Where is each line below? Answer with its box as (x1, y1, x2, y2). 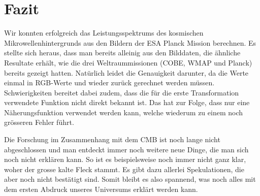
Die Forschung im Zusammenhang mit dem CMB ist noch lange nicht (4, 134, 220, 145)
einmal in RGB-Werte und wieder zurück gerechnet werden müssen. (4, 77, 215, 88)
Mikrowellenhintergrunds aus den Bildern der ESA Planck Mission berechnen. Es (4, 37, 256, 48)
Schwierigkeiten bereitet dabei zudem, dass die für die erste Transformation (4, 87, 239, 97)
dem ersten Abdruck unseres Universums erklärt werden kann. (4, 184, 198, 194)
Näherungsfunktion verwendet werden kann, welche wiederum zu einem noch (4, 107, 243, 117)
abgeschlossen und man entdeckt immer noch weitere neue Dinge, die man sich (4, 144, 249, 154)
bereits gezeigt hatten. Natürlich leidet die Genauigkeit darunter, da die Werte (4, 67, 249, 78)
